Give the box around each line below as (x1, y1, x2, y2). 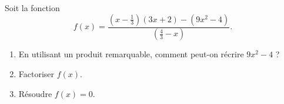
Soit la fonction (5, 2, 60, 13)
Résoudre (18, 87, 52, 99)
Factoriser (18, 68, 55, 80)
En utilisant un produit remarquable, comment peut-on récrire (18, 48, 244, 60)
